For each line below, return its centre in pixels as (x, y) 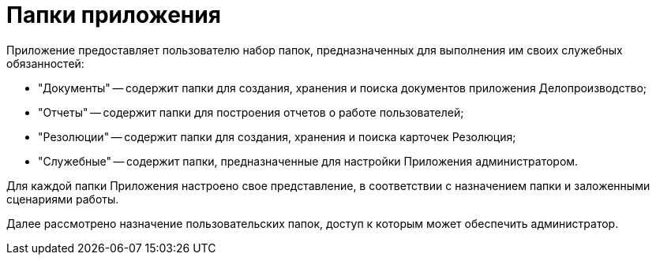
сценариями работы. (63, 199)
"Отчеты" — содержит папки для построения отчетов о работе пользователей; (251, 112)
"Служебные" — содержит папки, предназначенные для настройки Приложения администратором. (308, 161)
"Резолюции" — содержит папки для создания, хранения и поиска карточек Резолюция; (277, 136)
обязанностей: (45, 63)
